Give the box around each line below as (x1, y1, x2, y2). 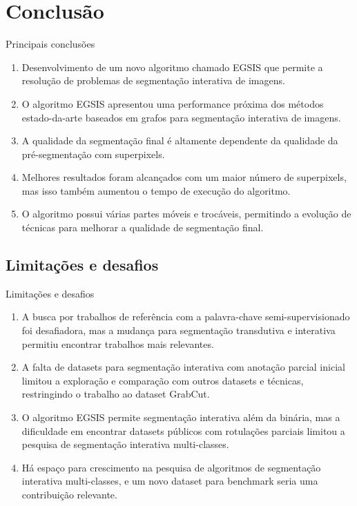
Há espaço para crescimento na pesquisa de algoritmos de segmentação (21, 460, 321, 474)
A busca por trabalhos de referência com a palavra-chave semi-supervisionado (21, 309, 350, 324)
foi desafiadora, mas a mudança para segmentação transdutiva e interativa (21, 323, 336, 338)
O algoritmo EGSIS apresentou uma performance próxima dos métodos (21, 96, 324, 110)
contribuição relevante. (21, 487, 117, 501)
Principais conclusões (6, 37, 95, 51)
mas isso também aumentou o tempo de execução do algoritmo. (21, 183, 291, 197)
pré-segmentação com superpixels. (21, 146, 165, 161)
